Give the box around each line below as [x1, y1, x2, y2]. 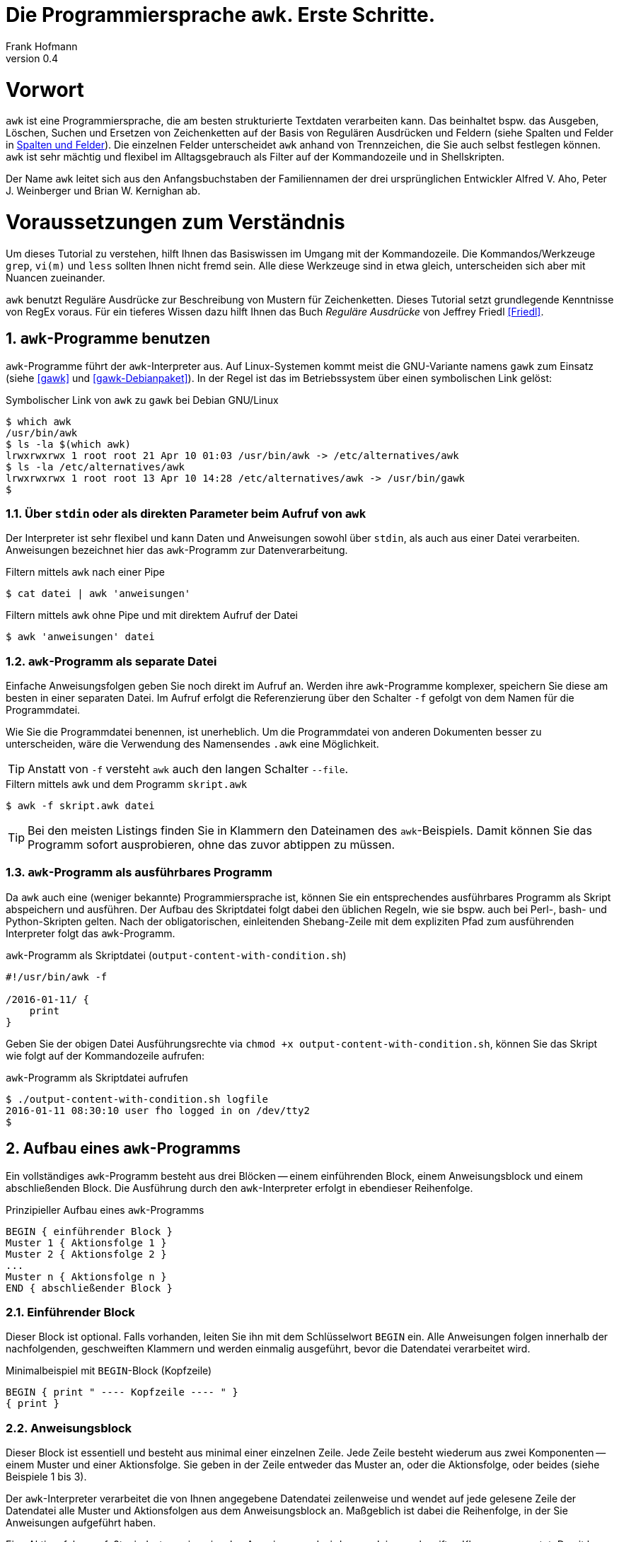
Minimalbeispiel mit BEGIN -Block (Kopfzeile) [6, 1364, 212, 1377]
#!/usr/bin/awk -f [6, 970, 108, 982]
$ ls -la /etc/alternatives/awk [6, 460, 185, 473]
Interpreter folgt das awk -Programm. [6, 927, 175, 939]
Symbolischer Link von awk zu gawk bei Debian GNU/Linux [6, 393, 279, 406]
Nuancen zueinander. [6, 271, 105, 284]
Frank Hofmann [6, 40, 78, 52]
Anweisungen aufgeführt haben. [6, 1517, 156, 1529]
